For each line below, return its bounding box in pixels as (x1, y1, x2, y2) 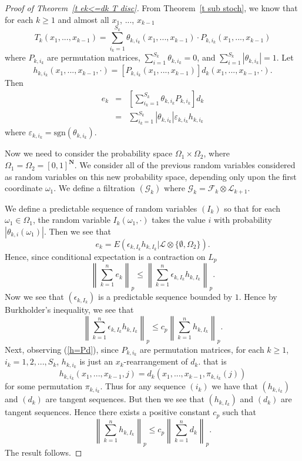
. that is (198, 355, 227, 368)
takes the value (152, 213, 206, 226)
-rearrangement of (123, 355, 188, 368)
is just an (79, 355, 113, 368)
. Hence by (239, 290, 277, 303)
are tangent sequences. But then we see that (45, 393, 204, 405)
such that (222, 406, 257, 418)
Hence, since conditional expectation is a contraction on (5, 250, 206, 262)
